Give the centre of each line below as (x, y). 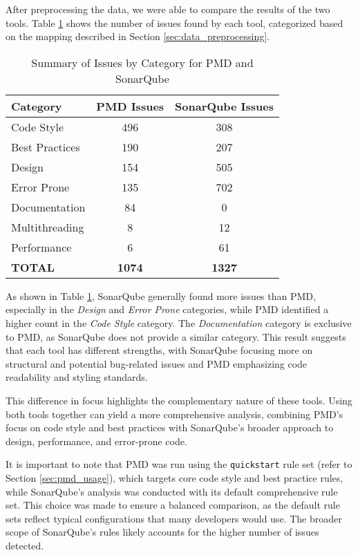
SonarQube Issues (225, 106)
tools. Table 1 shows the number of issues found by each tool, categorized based (175, 22)
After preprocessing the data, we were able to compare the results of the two (168, 9)
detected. (25, 545)
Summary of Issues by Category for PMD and (142, 62)
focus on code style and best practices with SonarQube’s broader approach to (170, 427)
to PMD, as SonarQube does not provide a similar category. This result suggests (176, 336)
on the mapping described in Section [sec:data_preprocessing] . (138, 36)
